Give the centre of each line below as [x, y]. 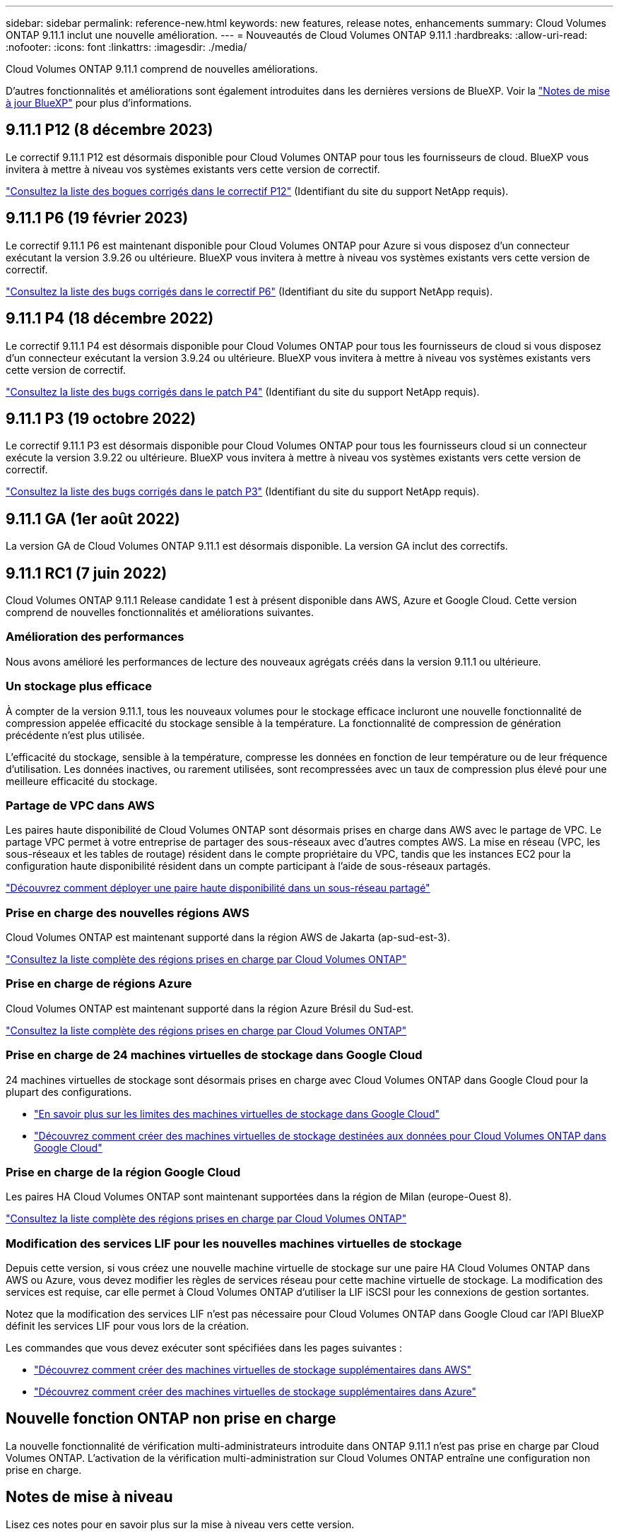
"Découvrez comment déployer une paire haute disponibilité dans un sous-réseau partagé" [218, 888]
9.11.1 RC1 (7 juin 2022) [87, 573]
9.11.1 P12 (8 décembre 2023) [110, 130]
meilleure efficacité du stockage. [82, 781]
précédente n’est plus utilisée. [75, 735]
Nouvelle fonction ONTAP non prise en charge [171, 1419]
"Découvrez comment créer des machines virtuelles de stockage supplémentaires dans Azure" [255, 1392]
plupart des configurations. [69, 1092]
